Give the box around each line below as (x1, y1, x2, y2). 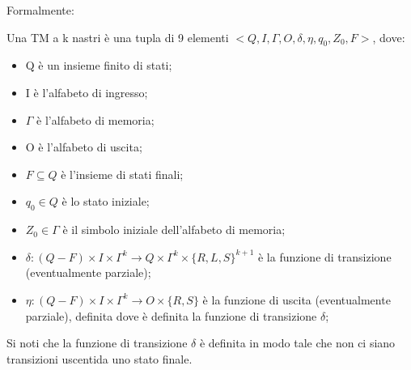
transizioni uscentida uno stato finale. (6, 350, 193, 367)
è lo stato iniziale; (61, 193, 150, 210)
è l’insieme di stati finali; (61, 165, 184, 182)
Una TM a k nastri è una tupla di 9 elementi (6, 28, 229, 45)
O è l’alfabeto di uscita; (25, 138, 142, 155)
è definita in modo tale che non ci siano (199, 334, 396, 351)
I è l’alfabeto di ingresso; (25, 83, 148, 100)
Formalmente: (6, 2, 74, 18)
